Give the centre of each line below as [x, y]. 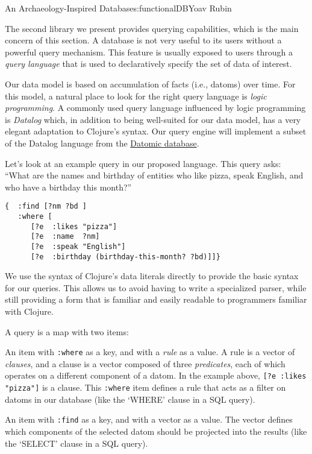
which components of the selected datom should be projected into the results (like [156, 431]
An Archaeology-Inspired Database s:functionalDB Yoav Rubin [118, 8]
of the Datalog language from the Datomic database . [102, 143]
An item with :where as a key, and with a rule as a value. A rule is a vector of [150, 352]
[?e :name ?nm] [65, 237]
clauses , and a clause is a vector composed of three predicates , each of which [145, 363]
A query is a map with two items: [67, 331]
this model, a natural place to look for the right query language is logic [136, 96]
